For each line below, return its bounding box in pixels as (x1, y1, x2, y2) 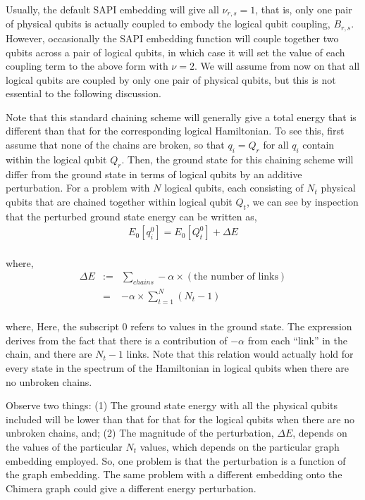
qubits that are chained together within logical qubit (6, 194, 233, 208)
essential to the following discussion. (6, 86, 161, 101)
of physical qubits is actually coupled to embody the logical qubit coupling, (6, 16, 330, 31)
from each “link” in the (247, 332, 347, 347)
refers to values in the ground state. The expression (130, 319, 352, 334)
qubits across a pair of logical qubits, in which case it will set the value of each (6, 44, 345, 59)
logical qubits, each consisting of (164, 180, 304, 195)
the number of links (194, 272, 278, 282)
